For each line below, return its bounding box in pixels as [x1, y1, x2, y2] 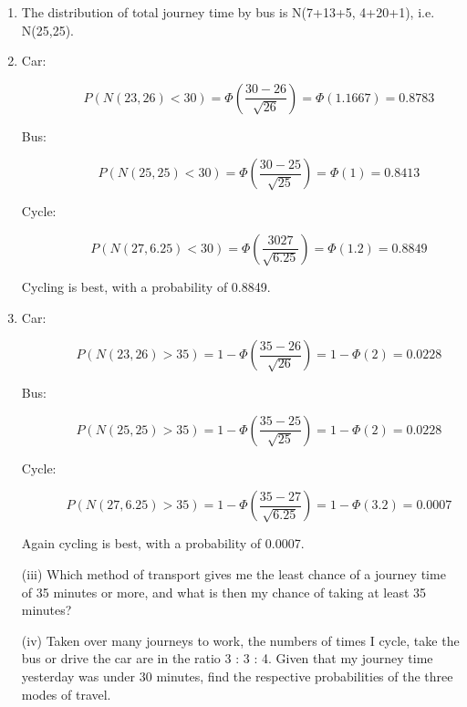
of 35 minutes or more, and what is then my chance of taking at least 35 [21, 582, 427, 601]
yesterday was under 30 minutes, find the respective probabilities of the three [21, 666, 453, 685]
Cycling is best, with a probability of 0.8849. [21, 276, 271, 296]
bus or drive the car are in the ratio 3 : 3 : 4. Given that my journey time [21, 649, 433, 668]
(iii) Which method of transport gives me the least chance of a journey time [21, 564, 446, 583]
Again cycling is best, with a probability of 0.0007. [21, 534, 305, 553]
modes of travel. [21, 684, 111, 703]
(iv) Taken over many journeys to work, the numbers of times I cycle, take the [21, 630, 460, 650]
